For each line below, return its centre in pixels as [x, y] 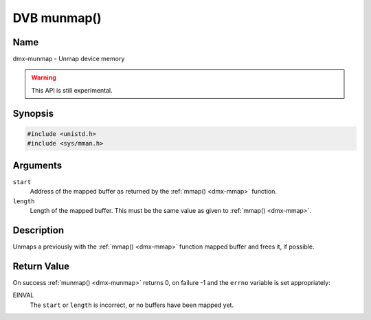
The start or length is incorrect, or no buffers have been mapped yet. [132, 305]
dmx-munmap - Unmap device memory [69, 59]
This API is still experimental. [72, 90]
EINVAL [23, 295]
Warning [44, 78]
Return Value [41, 266]
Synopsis [33, 113]
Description [38, 230]
